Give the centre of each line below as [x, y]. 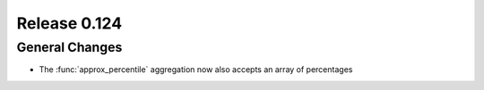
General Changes [69, 47]
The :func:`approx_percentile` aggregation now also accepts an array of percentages [196, 70]
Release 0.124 [69, 23]
